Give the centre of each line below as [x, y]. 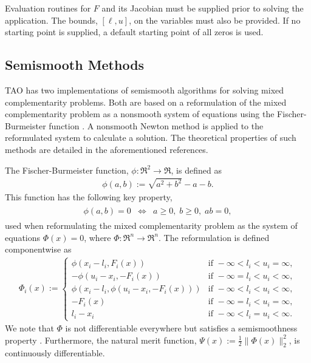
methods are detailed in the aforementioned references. [107, 149]
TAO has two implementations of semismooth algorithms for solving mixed [145, 90]
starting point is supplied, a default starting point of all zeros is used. [134, 32]
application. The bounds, [51, 20]
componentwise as [38, 249]
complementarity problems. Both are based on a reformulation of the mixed [146, 102]
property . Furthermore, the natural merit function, [101, 340]
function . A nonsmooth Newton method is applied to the [156, 125]
